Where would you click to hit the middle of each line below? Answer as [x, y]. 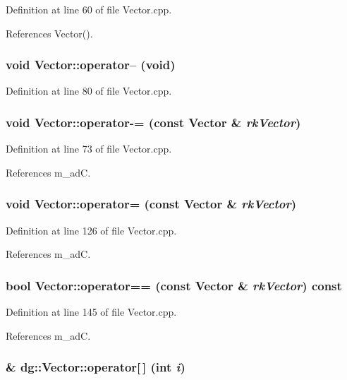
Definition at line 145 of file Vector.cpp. [91, 312]
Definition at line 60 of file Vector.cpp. [89, 9]
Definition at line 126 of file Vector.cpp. [91, 230]
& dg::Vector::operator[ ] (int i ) [96, 367]
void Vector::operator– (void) [91, 65]
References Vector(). [49, 33]
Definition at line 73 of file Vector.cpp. [89, 149]
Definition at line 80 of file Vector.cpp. [89, 91]
